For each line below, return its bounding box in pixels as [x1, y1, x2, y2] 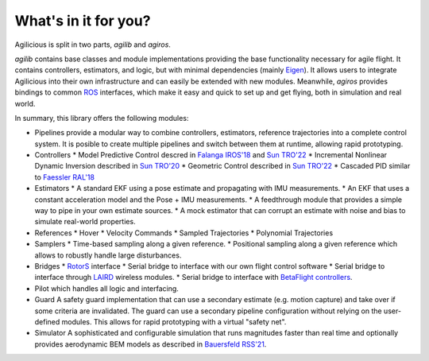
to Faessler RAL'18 [34, 172, 95, 182]
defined [34, 316, 60, 326]
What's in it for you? [14, 12, 151, 29]
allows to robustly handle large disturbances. [34, 250, 182, 260]
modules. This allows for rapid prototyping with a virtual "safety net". [61, 316, 287, 326]
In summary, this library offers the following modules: [14, 113, 189, 122]
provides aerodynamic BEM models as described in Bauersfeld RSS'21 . [34, 339, 267, 349]
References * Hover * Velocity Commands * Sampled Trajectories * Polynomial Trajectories [34, 227, 334, 238]
